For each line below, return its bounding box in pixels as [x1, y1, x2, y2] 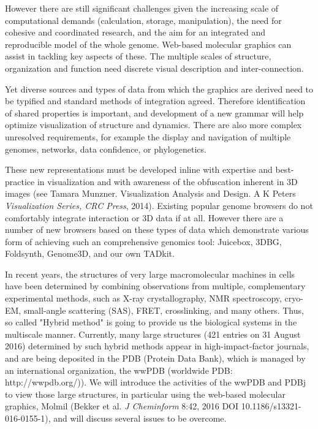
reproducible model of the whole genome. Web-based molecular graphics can [5, 37, 292, 50]
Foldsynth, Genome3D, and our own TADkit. [5, 247, 175, 260]
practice [5, 175, 35, 188]
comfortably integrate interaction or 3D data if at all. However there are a [5, 211, 284, 224]
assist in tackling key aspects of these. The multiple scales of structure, [5, 50, 271, 63]
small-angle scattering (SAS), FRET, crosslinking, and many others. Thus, [23, 303, 304, 316]
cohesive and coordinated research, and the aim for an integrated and [5, 26, 266, 39]
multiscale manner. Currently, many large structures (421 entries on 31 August [5, 327, 301, 340]
